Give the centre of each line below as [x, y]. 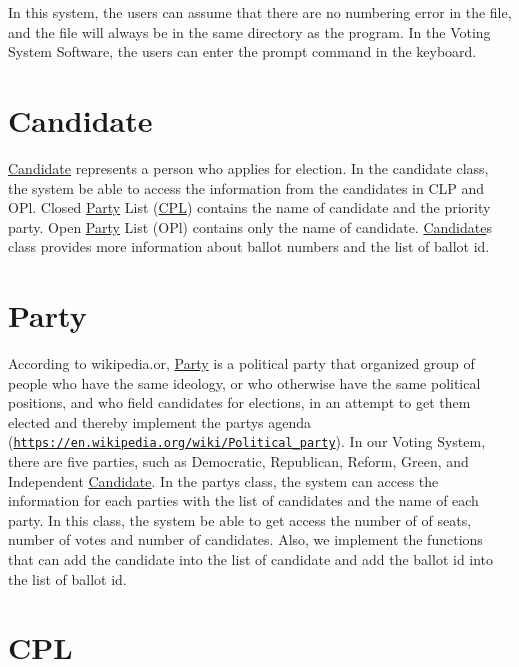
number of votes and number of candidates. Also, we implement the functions [245, 539]
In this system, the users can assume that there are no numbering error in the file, [260, 12]
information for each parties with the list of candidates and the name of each [243, 500]
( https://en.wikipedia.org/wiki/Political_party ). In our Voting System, [247, 441]
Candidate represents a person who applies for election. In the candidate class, [248, 167]
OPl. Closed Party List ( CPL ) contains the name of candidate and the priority [249, 207]
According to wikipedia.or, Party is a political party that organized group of [241, 363]
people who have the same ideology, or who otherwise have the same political [244, 382]
